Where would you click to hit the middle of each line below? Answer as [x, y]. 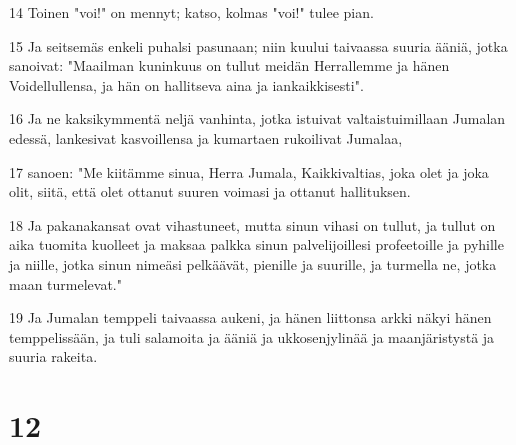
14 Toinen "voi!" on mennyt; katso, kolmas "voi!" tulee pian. [191, 12]
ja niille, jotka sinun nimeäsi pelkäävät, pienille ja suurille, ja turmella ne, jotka [253, 263]
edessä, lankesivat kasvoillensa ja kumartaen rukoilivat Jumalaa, [206, 137]
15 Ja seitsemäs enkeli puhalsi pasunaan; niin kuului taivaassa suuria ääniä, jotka [258, 45]
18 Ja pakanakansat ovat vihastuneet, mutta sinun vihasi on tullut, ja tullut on [252, 224]
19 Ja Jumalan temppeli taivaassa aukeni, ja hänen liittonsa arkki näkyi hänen [250, 317]
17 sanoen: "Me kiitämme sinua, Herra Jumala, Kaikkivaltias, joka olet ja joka [249, 171]
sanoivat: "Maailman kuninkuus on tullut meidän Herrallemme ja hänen [229, 65]
